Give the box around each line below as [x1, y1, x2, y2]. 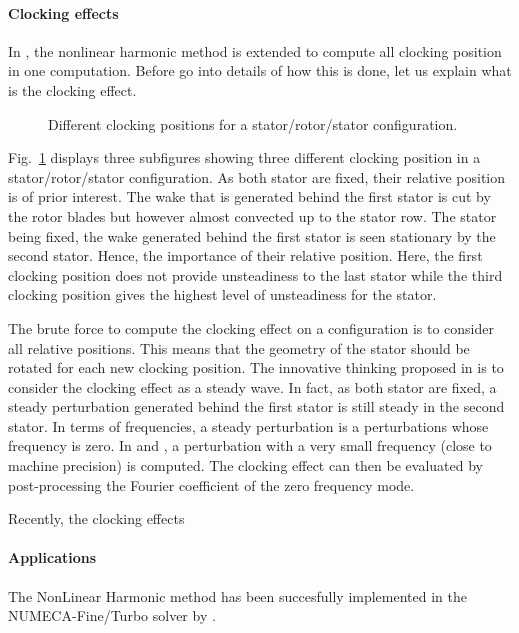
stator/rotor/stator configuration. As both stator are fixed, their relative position [8, 166, 506, 187]
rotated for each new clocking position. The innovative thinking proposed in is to [8, 357, 504, 378]
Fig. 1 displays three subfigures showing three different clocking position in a [8, 147, 481, 168]
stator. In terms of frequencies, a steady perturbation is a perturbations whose [8, 415, 489, 436]
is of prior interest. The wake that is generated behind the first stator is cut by [8, 186, 491, 207]
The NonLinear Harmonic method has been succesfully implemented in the [8, 585, 467, 606]
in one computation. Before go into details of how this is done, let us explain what [8, 60, 512, 81]
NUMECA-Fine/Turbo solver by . [8, 605, 216, 626]
